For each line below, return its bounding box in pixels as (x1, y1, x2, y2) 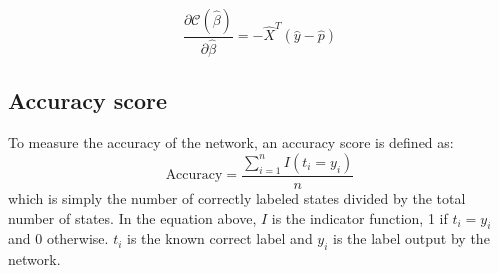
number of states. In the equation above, (8, 207, 257, 228)
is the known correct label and (127, 228, 313, 249)
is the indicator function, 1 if (271, 207, 448, 228)
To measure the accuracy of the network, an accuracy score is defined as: (8, 132, 454, 153)
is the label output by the (333, 228, 490, 249)
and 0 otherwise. (8, 228, 109, 249)
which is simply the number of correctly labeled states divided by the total (8, 187, 466, 208)
